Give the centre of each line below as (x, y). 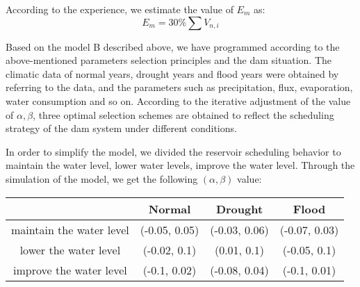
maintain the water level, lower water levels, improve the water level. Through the (180, 165)
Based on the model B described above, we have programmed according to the (173, 46)
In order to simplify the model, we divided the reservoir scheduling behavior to (173, 151)
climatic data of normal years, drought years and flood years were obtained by (172, 73)
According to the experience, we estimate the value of (120, 9)
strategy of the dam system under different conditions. (121, 128)
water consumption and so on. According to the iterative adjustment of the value (178, 100)
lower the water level (70, 249)
